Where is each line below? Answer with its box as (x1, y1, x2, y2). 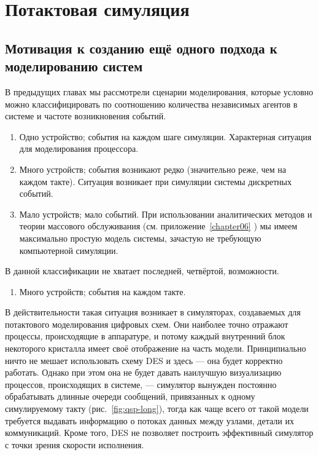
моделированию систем (5, 57, 143, 76)
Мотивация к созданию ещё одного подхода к (5, 38, 277, 57)
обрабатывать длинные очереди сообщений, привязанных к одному (5, 390, 255, 403)
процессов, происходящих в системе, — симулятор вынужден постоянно (5, 378, 277, 390)
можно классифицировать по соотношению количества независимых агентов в (5, 97, 298, 110)
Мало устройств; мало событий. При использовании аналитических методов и (19, 207, 312, 220)
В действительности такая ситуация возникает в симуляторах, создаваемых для (5, 306, 301, 318)
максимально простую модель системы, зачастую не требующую (19, 231, 262, 244)
